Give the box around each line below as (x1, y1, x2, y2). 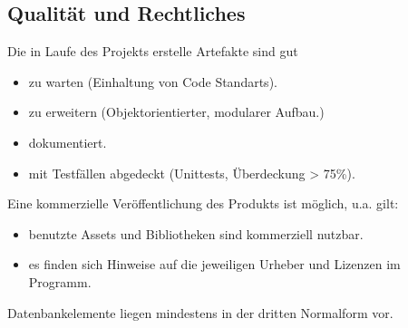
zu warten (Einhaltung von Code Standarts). (28, 72, 277, 91)
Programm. (28, 272, 92, 291)
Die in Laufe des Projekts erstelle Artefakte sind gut (7, 42, 298, 61)
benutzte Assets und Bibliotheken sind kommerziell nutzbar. (28, 224, 364, 243)
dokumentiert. (28, 132, 107, 151)
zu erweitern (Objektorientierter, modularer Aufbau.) (28, 102, 325, 121)
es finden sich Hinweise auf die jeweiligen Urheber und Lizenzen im (28, 255, 401, 274)
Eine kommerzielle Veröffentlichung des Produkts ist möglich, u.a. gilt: (7, 194, 399, 213)
